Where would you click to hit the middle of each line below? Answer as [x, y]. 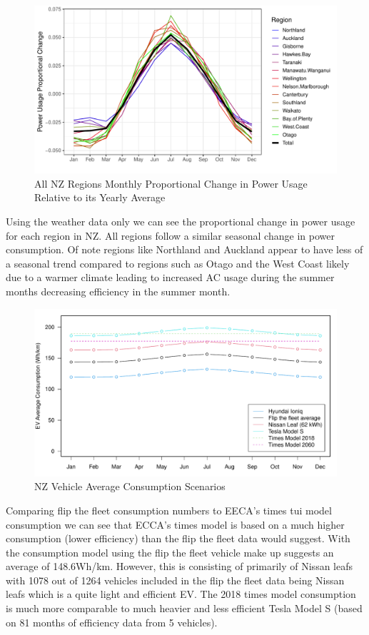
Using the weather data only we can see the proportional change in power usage [181, 221]
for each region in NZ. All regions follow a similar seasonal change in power [170, 235]
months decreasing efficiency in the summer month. [118, 291]
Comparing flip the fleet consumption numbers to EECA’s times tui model [169, 510]
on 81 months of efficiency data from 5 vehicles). [112, 622]
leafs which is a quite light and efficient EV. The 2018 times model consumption [181, 594]
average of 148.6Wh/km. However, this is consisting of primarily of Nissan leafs [180, 566]
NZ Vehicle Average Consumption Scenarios [130, 486]
